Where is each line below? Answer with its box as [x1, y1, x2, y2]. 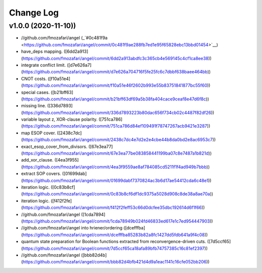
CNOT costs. [21, 76, 47, 81]
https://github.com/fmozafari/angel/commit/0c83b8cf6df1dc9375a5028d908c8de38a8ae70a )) [22, 191, 213, 197]
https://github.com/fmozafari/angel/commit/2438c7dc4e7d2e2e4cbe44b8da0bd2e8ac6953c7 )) [22, 137, 216, 143]
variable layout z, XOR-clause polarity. [21, 116, 98, 122]
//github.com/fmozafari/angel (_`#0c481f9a [21, 35, 108, 41]
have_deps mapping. [21, 48, 63, 54]
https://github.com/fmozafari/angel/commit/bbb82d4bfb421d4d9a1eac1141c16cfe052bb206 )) [22, 259, 210, 265]
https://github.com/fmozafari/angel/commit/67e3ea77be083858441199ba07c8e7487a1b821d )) [22, 150, 212, 156]
